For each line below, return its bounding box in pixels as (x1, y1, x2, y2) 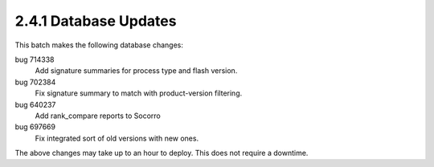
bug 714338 (14, 55, 55, 64)
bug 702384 (14, 77, 56, 87)
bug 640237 (14, 100, 56, 109)
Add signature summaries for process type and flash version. (35, 66, 238, 75)
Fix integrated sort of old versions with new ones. (35, 133, 199, 143)
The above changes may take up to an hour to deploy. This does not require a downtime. (14, 149, 309, 158)
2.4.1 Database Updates (14, 12, 177, 30)
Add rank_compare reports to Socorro (35, 111, 161, 120)
